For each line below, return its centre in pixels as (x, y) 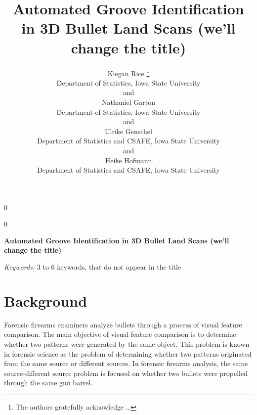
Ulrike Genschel (128, 131)
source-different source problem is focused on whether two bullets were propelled (126, 373)
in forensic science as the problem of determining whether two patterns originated (128, 353)
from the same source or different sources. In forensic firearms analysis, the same (126, 363)
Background (46, 300)
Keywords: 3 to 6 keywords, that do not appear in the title (93, 267)
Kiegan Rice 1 (128, 72)
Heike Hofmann (128, 160)
